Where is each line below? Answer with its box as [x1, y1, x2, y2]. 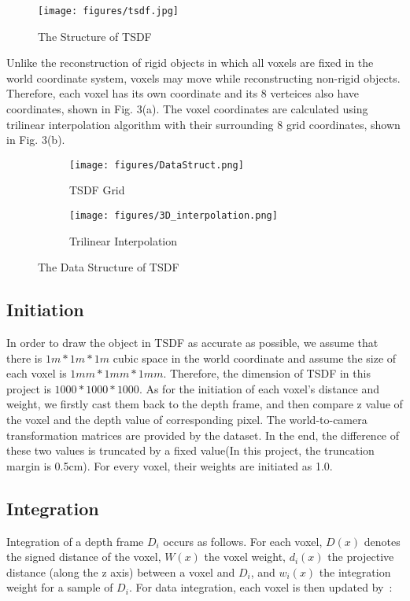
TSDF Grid [69, 182, 125, 198]
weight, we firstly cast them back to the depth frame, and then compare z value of [6, 396, 403, 412]
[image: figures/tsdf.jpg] [38, 6, 179, 17]
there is [6, 349, 42, 366]
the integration [319, 563, 391, 580]
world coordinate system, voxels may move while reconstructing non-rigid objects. [6, 69, 401, 86]
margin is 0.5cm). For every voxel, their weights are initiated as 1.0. [6, 457, 333, 474]
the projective [327, 548, 394, 565]
